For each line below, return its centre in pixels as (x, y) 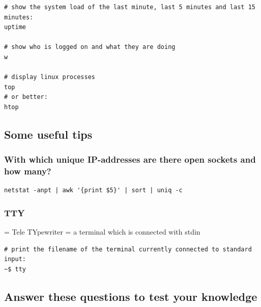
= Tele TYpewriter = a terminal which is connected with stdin (102, 232)
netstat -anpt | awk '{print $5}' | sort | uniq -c (93, 190)
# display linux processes (50, 77)
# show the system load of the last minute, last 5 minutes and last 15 (130, 7)
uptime (15, 27)
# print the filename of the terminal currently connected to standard (128, 249)
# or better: (26, 97)
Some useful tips (48, 134)
